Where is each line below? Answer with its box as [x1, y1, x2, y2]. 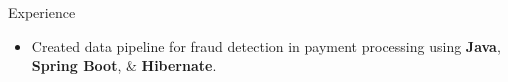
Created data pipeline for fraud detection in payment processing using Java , [31, 35, 501, 56]
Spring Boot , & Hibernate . [31, 55, 217, 76]
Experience [8, 2, 76, 22]
